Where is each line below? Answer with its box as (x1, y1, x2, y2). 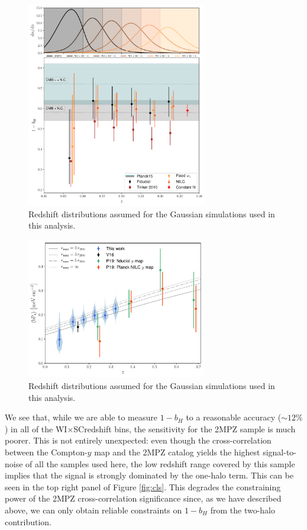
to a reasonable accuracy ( (186, 411, 282, 423)
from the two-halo (210, 503, 276, 516)
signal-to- (263, 445, 296, 458)
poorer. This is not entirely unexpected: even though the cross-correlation (5, 434, 272, 447)
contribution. (5, 515, 52, 528)
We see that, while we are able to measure (5, 411, 158, 423)
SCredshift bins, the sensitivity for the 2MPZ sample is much (73, 422, 296, 435)
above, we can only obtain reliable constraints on (5, 503, 182, 516)
